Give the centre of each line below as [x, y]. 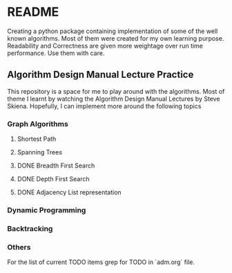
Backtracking [30, 228]
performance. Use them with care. [56, 53]
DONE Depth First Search [53, 179]
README [33, 12]
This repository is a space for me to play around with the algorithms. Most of [116, 91]
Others [19, 247]
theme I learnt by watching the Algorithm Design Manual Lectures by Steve [114, 99]
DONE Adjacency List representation [69, 192]
